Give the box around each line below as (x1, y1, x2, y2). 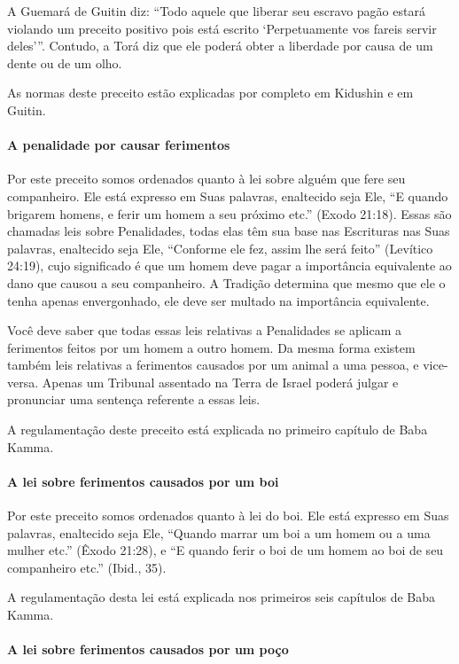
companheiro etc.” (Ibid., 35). (7, 558, 167, 576)
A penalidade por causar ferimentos (7, 136, 230, 154)
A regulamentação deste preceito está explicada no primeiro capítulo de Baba (7, 420, 428, 439)
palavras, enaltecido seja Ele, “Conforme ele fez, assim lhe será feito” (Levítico (7, 238, 433, 257)
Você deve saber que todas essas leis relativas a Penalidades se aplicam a (7, 321, 401, 340)
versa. (7, 372, 39, 391)
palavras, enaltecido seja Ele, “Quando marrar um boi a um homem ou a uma (7, 523, 431, 542)
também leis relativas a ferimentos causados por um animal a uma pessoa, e (7, 355, 419, 374)
